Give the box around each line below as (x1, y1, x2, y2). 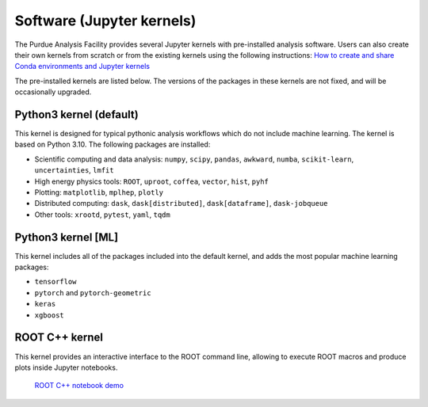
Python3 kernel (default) (14, 108, 139, 121)
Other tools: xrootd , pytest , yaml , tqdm (34, 210, 170, 219)
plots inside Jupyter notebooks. (14, 363, 118, 372)
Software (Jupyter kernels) (14, 12, 197, 29)
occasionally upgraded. (14, 87, 92, 97)
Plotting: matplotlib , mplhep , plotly (34, 187, 164, 197)
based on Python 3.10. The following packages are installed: (14, 139, 211, 150)
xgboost (34, 310, 65, 320)
